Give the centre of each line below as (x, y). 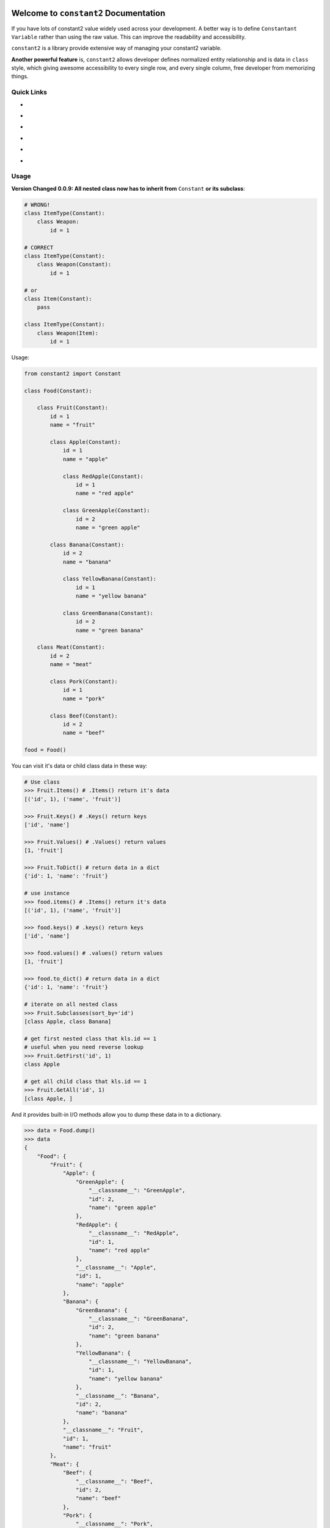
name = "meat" (71, 664)
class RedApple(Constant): (103, 476)
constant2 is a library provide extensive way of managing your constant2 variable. (117, 48)
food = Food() (45, 750)
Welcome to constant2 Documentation (88, 13)
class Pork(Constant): (84, 681)
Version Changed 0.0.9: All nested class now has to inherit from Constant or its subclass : (128, 188)
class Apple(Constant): (86, 442)
